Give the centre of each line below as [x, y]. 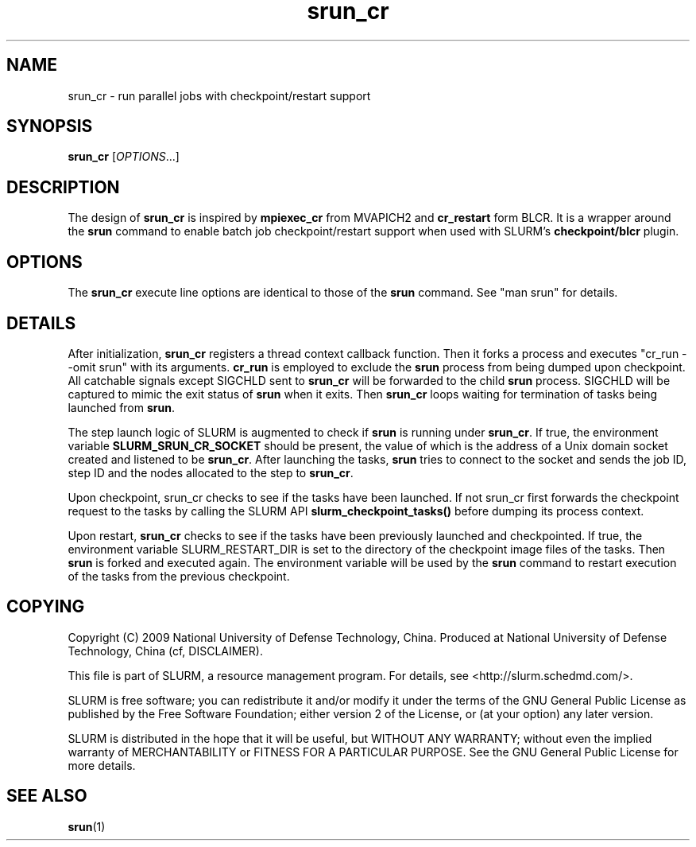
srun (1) [87, 826]
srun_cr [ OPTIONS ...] [124, 157]
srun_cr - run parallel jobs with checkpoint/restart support [219, 95]
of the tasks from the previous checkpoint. [179, 576]
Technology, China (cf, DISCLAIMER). [165, 651]
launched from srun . [121, 407]
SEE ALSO [47, 796]
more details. [102, 765]
